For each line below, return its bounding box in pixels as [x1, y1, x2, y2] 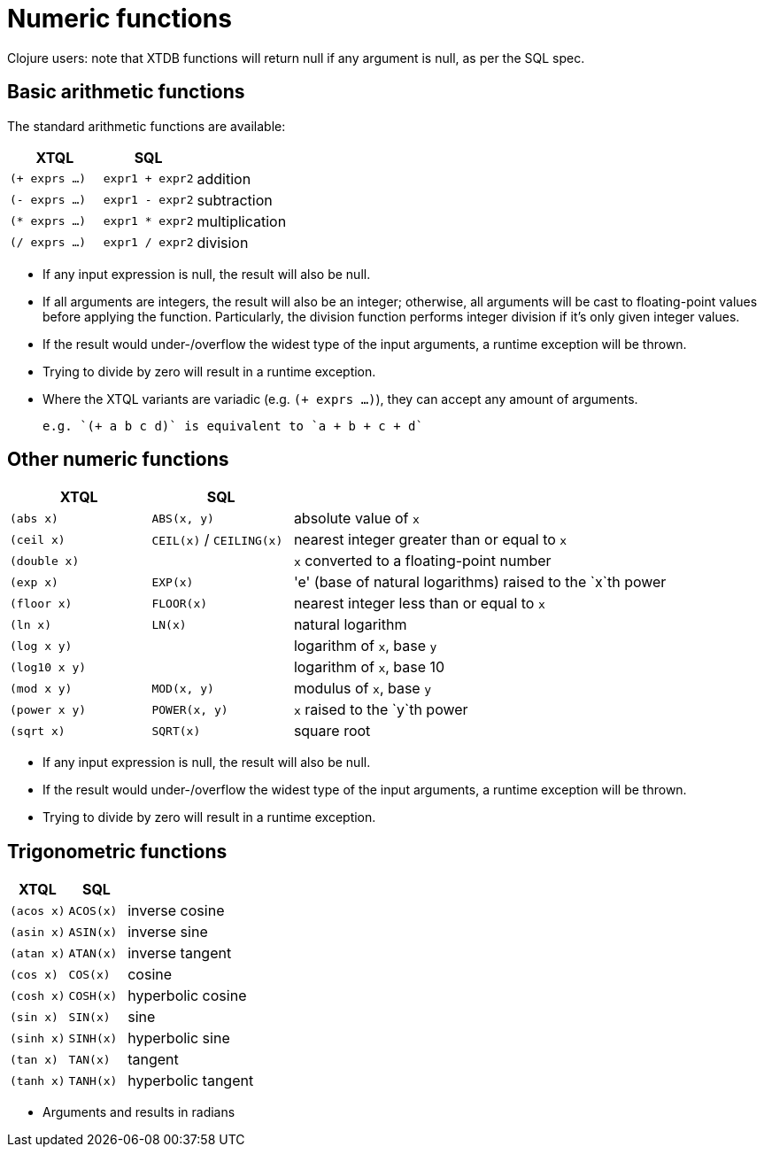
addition [197, 169, 251, 188]
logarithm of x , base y [293, 637, 437, 655]
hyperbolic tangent [127, 1072, 254, 1090]
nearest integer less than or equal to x [293, 594, 545, 613]
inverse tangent [127, 944, 232, 963]
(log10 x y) [10, 660, 87, 674]
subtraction [197, 190, 273, 209]
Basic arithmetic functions [7, 81, 245, 104]
